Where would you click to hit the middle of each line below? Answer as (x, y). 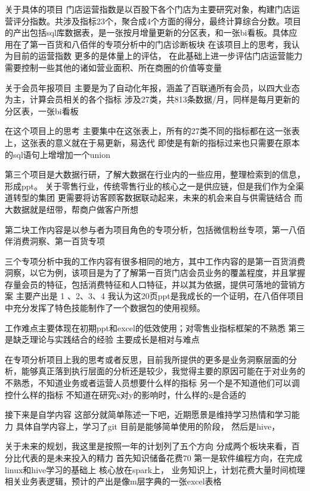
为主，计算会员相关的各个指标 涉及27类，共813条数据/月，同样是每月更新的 (152, 99)
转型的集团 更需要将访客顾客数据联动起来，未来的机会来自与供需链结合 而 (158, 198)
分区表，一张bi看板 (42, 111)
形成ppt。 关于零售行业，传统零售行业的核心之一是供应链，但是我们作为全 (150, 186)
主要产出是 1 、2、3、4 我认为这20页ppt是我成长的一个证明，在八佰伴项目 (160, 296)
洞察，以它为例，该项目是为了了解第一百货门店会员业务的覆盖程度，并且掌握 (155, 273)
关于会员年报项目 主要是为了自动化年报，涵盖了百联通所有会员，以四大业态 (152, 87)
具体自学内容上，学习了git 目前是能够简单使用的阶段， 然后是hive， (148, 426)
